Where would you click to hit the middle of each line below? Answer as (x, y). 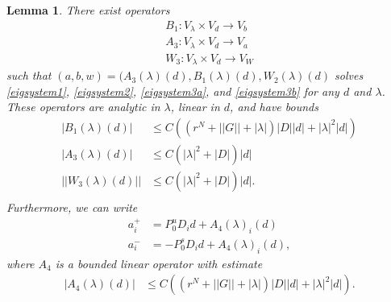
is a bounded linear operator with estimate (159, 263)
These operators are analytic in (83, 107)
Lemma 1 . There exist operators (88, 10)
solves (349, 75)
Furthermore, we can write (72, 207)
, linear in (195, 107)
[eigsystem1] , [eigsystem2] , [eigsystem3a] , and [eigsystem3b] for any (173, 91)
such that (29, 75)
